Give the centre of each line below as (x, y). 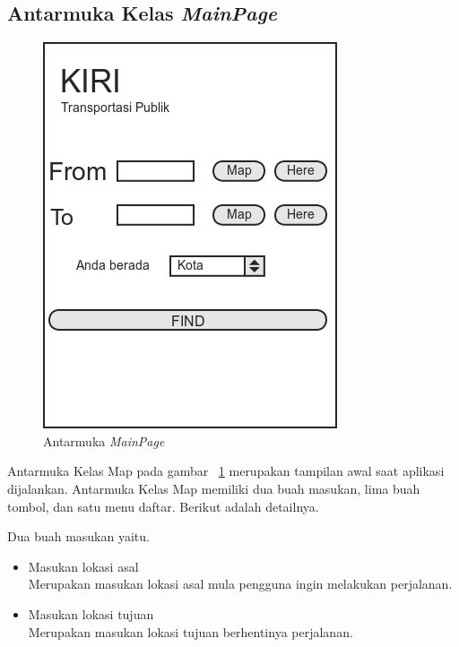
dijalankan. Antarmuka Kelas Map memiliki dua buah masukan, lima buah (214, 488)
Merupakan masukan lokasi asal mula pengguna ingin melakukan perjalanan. (240, 584)
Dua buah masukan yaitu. (78, 536)
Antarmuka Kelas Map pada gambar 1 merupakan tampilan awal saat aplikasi (226, 471)
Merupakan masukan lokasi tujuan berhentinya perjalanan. (191, 631)
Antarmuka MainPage (104, 440)
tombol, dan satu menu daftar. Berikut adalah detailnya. (163, 506)
